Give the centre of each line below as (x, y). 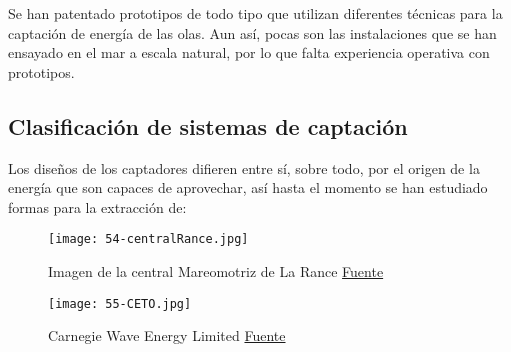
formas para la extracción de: (97, 206)
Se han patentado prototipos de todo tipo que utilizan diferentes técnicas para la (255, 13)
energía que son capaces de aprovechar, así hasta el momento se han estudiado (248, 187)
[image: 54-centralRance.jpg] (148, 239)
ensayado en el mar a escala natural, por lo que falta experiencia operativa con (249, 52)
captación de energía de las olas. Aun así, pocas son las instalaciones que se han (252, 32)
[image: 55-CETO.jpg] (120, 303)
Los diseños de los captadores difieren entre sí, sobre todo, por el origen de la (244, 167)
